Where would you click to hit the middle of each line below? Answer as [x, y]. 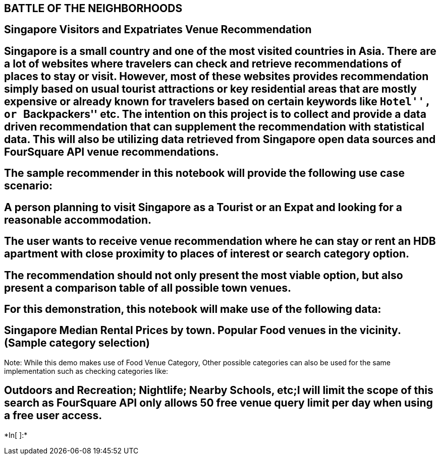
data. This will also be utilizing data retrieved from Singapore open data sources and [220, 139]
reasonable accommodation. [78, 220]
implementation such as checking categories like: [86, 371]
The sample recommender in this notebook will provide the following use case [205, 173]
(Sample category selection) [77, 343]
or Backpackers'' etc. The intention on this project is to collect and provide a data [215, 114]
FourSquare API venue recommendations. [112, 152]
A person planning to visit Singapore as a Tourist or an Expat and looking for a [203, 207]
